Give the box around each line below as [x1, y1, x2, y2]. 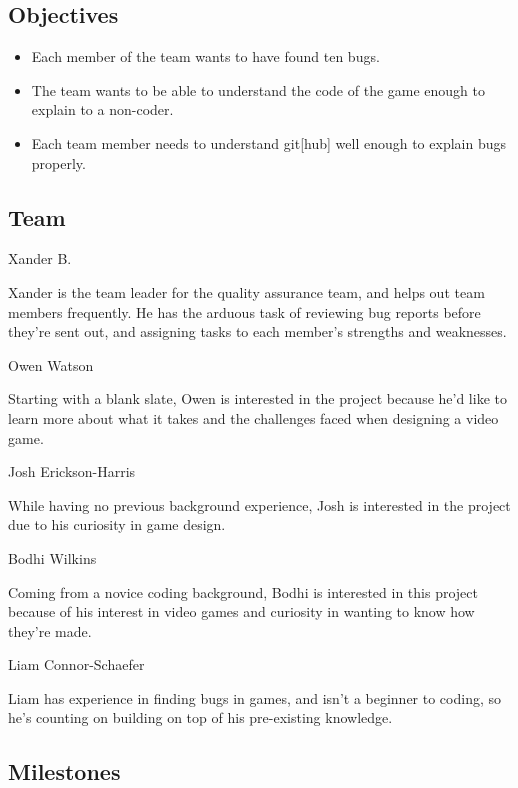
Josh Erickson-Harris [8, 461, 136, 482]
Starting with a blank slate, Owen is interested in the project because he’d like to [8, 388, 507, 409]
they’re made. [8, 620, 92, 641]
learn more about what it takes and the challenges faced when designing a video [8, 407, 499, 428]
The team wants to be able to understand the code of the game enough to [31, 79, 486, 100]
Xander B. [8, 248, 72, 269]
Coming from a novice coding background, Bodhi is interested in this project [8, 581, 478, 602]
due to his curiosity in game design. [8, 514, 226, 535]
